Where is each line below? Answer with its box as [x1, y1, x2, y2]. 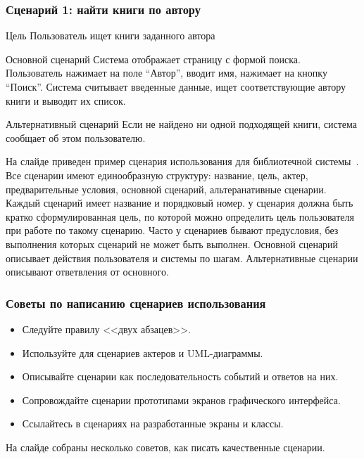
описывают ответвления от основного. [6, 264, 169, 279]
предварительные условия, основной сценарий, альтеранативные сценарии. [6, 181, 327, 196]
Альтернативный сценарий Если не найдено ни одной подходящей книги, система [6, 117, 357, 131]
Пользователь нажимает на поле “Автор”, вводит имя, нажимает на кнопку [6, 65, 327, 80]
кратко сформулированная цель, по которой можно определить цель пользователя [6, 209, 354, 224]
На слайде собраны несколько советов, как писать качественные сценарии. [6, 439, 325, 454]
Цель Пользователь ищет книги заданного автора [6, 28, 215, 43]
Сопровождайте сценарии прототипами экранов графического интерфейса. [22, 392, 341, 407]
